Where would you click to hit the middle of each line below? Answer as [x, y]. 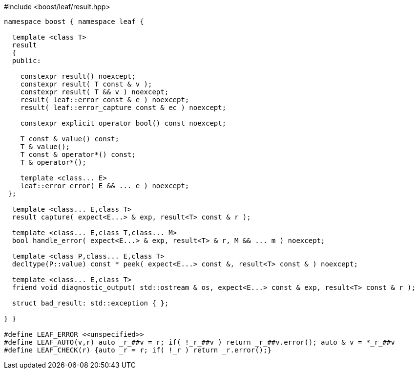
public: [26, 61]
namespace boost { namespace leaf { [74, 22]
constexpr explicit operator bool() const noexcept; [123, 123]
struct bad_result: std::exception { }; [90, 303]
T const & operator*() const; [78, 154]
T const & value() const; [70, 139]
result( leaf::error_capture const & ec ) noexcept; [123, 108]
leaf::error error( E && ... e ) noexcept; [105, 186]
